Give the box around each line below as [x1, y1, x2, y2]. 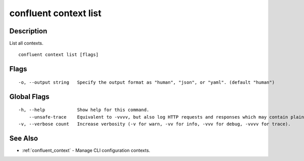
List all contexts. [9, 40, 44, 46]
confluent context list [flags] [18, 52, 99, 58]
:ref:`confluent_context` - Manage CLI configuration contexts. [22, 147, 150, 153]
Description [9, 27, 48, 35]
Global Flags [9, 92, 50, 101]
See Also [9, 134, 38, 142]
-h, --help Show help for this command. [18, 107, 149, 113]
